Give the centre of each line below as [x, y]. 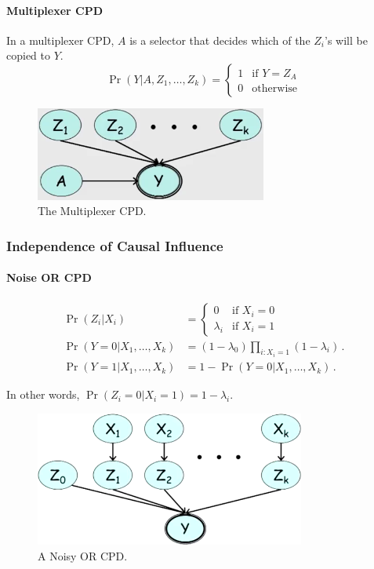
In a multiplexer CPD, [60, 40]
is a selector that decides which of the [220, 40]
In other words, [43, 394]
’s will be [346, 40]
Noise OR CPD [49, 277]
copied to [28, 55]
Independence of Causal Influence [115, 245]
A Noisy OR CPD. [83, 556]
